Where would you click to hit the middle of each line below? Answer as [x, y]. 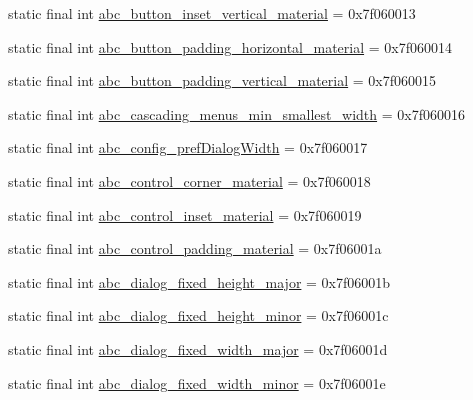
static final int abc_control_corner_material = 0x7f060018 [189, 180]
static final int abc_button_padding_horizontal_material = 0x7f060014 [230, 46]
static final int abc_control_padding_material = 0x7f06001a [195, 248]
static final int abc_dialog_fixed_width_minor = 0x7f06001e [197, 382]
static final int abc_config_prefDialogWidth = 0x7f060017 [188, 147]
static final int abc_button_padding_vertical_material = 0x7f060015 [222, 80]
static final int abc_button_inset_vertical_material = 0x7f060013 [212, 13]
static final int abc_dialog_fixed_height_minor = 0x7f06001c [198, 315]
